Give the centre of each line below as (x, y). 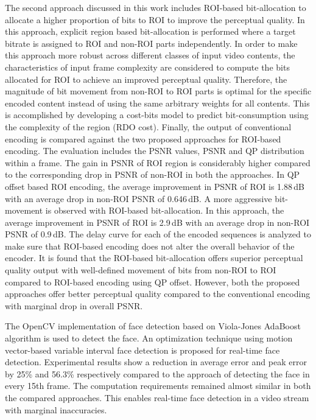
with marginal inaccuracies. (56, 409)
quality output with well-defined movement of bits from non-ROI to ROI (141, 270)
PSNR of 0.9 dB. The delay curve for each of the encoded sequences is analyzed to (158, 234)
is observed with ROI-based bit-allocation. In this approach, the (165, 210)
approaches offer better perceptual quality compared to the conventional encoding (158, 294)
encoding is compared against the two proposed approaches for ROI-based (143, 138)
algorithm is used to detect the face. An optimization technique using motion (149, 338)
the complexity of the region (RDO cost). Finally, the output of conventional (148, 126)
